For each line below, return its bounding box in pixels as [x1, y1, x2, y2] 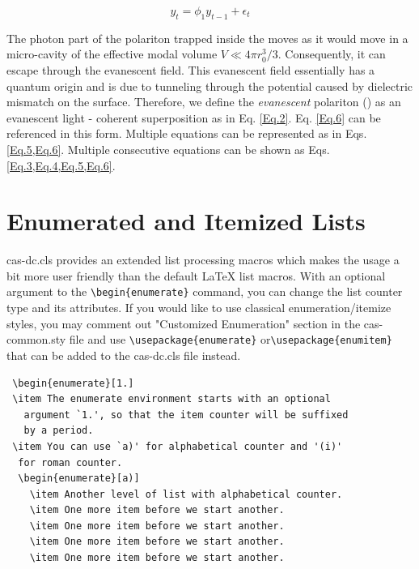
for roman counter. [18, 456, 123, 468]
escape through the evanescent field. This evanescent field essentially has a [6, 61, 375, 78]
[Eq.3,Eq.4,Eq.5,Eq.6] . [6, 156, 116, 173]
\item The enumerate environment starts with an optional [12, 393, 331, 405]
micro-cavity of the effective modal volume [6, 45, 218, 62]
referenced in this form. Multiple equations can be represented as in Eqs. [6, 125, 367, 142]
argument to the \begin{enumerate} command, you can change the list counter [6, 283, 403, 300]
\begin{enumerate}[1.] [12, 377, 134, 389]
